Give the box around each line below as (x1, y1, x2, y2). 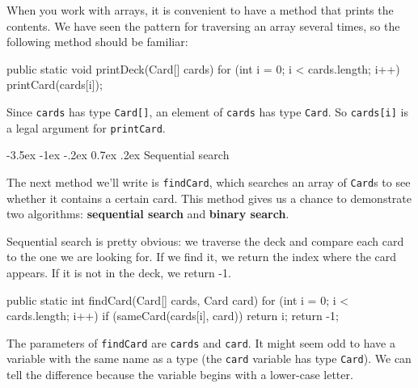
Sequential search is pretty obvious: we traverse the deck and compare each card (6, 232, 404, 249)
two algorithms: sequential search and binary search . (6, 205, 289, 222)
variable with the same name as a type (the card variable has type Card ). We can (6, 350, 412, 367)
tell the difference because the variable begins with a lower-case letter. (6, 366, 353, 382)
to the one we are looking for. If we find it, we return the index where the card (6, 248, 397, 265)
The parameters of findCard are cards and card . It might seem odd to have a (6, 334, 395, 351)
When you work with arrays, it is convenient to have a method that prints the (6, 2, 394, 18)
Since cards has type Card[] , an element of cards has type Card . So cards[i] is (6, 103, 409, 120)
